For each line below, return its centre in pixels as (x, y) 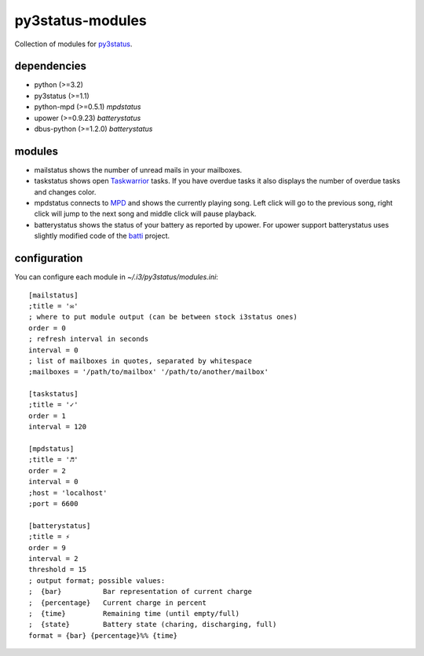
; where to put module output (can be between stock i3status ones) (163, 317)
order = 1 (47, 415)
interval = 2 (53, 558)
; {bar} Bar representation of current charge (141, 592)
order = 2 (47, 470)
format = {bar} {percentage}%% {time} (103, 635)
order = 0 (47, 328)
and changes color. (65, 191)
